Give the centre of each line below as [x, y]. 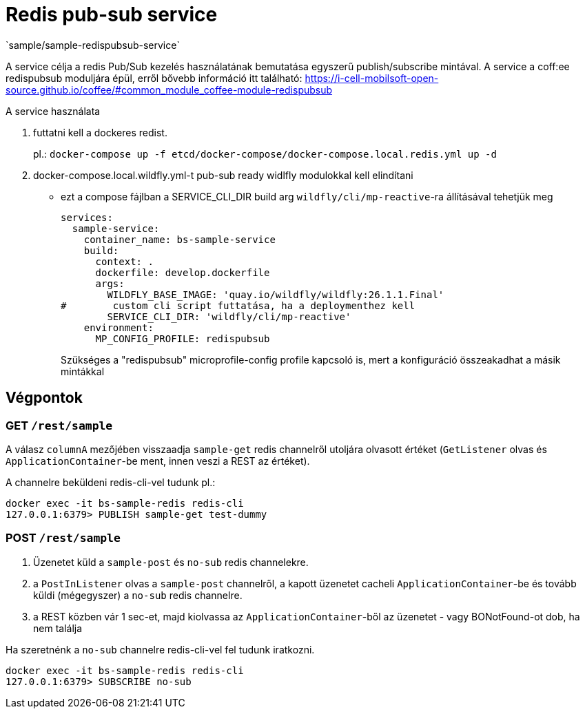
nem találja [58, 628]
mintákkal [83, 371]
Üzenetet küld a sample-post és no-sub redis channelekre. [171, 562]
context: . [124, 261]
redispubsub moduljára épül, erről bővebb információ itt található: [154, 78]
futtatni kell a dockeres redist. [100, 132]
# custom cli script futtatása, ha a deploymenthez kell [238, 305]
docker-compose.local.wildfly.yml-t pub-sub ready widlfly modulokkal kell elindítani [223, 175]
